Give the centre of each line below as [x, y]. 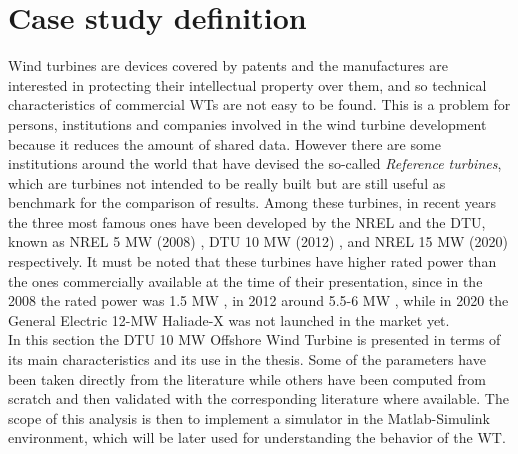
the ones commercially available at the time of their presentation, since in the [245, 280]
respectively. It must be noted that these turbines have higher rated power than [252, 261]
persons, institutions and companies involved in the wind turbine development [247, 123]
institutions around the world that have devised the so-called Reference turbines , [255, 163]
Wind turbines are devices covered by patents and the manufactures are [228, 65]
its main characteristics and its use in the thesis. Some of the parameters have [247, 359]
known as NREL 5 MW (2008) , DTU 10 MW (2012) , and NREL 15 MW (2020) [258, 241]
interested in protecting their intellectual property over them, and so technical [247, 84]
